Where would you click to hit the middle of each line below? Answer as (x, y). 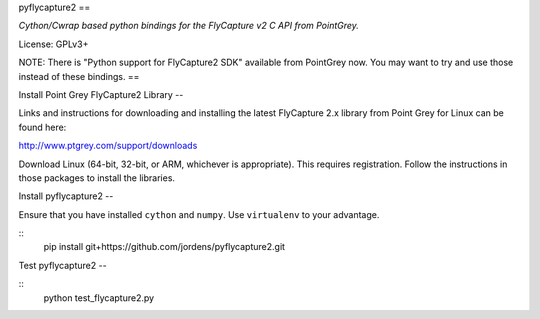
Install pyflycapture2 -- (66, 196)
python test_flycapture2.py (99, 297)
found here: (42, 127)
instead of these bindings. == (79, 76)
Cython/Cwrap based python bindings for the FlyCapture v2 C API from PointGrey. (189, 26)
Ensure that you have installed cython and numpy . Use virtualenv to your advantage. (199, 214)
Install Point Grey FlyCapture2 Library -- (101, 94)
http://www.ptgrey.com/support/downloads (108, 146)
